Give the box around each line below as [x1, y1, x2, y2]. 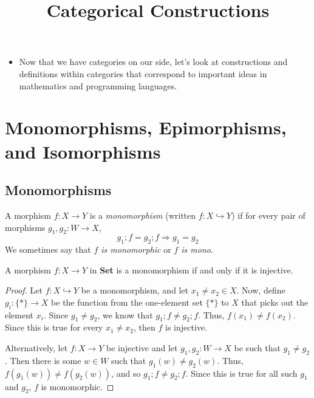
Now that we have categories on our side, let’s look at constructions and [19, 55, 288, 68]
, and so [111, 366, 141, 379]
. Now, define [236, 284, 285, 297]
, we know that [97, 308, 153, 321]
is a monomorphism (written [89, 208, 196, 221]
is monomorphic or [101, 243, 171, 256]
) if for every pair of [231, 208, 305, 221]
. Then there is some [5, 354, 81, 366]
